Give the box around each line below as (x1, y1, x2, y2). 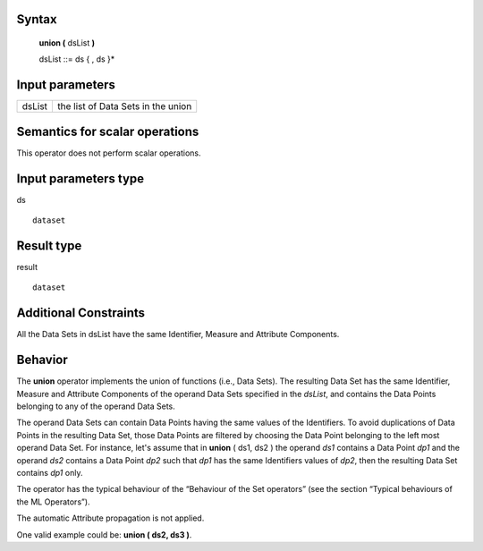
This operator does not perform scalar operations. (16, 148, 201, 158)
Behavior (16, 352, 69, 368)
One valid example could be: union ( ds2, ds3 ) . (16, 529, 192, 540)
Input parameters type (16, 171, 145, 186)
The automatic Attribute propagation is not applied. (16, 513, 205, 523)
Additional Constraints (16, 305, 146, 321)
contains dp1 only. (16, 467, 83, 478)
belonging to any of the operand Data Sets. (16, 401, 176, 411)
